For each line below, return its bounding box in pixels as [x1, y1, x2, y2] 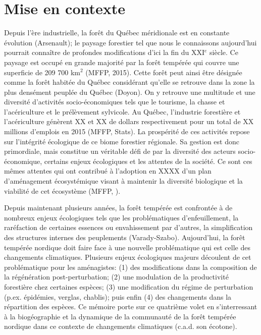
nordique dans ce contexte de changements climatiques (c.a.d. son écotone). [4, 321, 237, 331]
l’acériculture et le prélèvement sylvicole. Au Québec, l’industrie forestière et [4, 106, 241, 117]
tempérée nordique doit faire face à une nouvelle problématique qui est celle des [4, 242, 250, 252]
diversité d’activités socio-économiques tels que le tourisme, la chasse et [4, 96, 225, 107]
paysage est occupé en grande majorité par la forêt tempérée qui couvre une [4, 57, 239, 67]
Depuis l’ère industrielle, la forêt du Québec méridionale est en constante [4, 27, 230, 38]
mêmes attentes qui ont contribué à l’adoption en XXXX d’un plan [4, 165, 212, 176]
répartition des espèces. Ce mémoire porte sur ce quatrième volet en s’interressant [4, 301, 257, 312]
